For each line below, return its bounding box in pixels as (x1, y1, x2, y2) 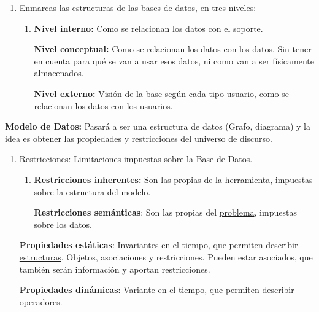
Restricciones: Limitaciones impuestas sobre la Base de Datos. (19, 152, 253, 165)
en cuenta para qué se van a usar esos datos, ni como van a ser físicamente (34, 54, 314, 67)
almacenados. (34, 66, 84, 79)
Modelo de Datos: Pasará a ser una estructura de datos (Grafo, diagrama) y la (5, 120, 310, 133)
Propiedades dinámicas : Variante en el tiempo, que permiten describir (19, 283, 294, 296)
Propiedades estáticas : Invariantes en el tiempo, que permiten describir (19, 238, 298, 251)
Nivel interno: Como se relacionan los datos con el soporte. (34, 21, 263, 34)
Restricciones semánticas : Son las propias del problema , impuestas (34, 206, 297, 219)
